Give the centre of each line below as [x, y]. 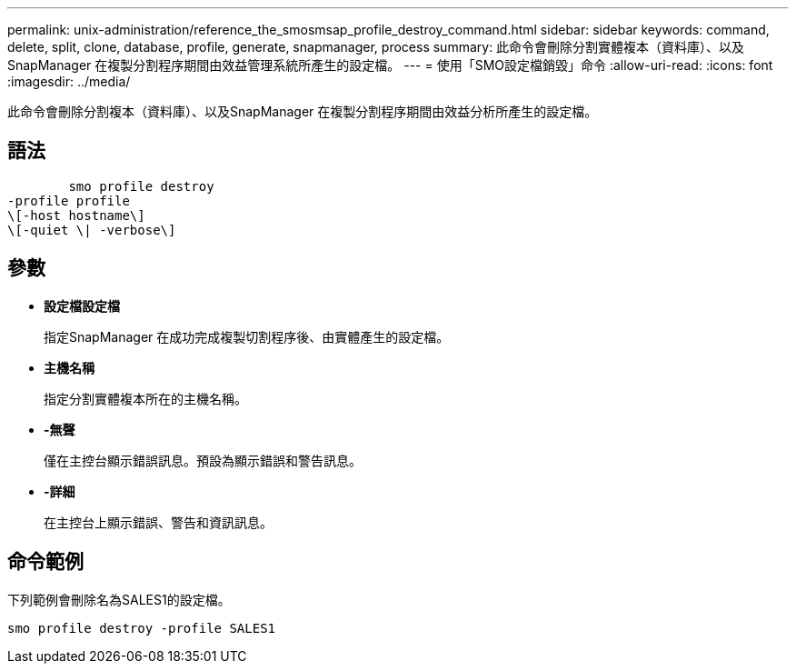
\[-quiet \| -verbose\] [92, 230]
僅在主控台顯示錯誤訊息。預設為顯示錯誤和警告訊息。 [203, 460]
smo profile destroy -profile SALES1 [142, 628]
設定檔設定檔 [82, 305]
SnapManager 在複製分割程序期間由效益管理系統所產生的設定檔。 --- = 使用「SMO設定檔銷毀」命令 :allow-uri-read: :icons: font [390, 65]
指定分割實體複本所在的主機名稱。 [145, 398]
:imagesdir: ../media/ [69, 81]
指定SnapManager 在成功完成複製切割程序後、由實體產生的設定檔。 [247, 336]
